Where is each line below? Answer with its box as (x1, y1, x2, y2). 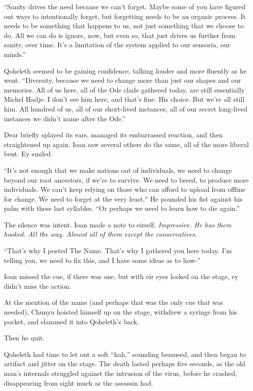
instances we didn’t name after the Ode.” (4, 113, 126, 123)
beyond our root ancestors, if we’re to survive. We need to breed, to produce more (4, 174, 249, 185)
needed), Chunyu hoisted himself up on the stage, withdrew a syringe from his (4, 307, 237, 317)
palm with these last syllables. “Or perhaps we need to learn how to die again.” (4, 203, 240, 213)
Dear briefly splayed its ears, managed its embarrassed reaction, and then (4, 130, 223, 140)
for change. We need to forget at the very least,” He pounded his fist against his (4, 193, 243, 204)
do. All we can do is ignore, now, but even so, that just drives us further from (4, 30, 235, 40)
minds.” (4, 49, 26, 59)
